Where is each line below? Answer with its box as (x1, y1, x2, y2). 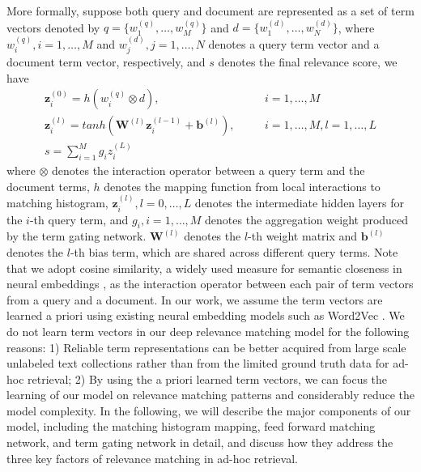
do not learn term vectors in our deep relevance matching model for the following (6, 322, 410, 339)
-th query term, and (29, 210, 129, 227)
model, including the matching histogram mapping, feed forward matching (6, 418, 376, 435)
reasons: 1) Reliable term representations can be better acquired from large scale (6, 338, 406, 355)
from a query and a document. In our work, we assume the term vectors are (6, 291, 383, 308)
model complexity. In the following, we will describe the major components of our (6, 402, 411, 419)
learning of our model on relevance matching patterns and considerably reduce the (6, 386, 415, 403)
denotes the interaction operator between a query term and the (52, 162, 365, 179)
